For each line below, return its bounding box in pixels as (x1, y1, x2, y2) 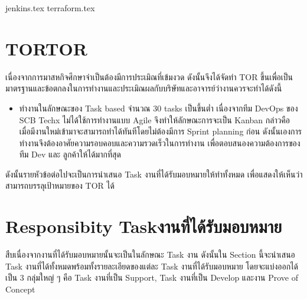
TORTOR (5, 36, 87, 60)
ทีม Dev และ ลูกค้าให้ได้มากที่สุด (19, 148, 121, 160)
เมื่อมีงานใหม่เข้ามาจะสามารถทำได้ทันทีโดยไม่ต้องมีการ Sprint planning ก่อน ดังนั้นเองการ (19, 125, 302, 137)
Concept (5, 282, 35, 295)
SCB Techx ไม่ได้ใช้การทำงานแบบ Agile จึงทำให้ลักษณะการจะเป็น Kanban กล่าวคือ (19, 113, 290, 126)
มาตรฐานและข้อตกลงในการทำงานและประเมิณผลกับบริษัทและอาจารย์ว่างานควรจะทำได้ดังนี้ (5, 82, 282, 94)
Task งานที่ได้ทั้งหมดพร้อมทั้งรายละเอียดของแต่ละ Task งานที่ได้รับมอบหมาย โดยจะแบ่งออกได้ (5, 259, 299, 272)
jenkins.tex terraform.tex (5, 2, 95, 14)
